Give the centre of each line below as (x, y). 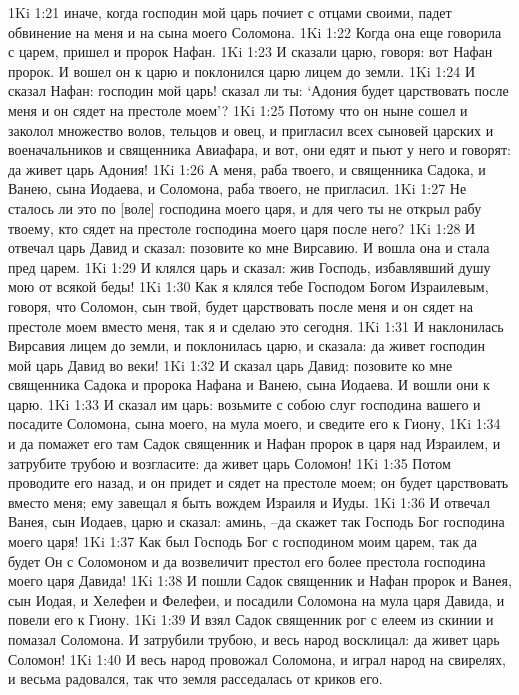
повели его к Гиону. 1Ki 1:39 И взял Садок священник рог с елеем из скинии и (251, 619)
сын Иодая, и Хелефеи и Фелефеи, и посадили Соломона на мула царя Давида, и (256, 599)
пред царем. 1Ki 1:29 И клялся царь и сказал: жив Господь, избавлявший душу (249, 266)
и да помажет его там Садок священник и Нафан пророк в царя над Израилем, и (254, 443)
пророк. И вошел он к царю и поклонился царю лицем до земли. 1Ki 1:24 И (242, 70)
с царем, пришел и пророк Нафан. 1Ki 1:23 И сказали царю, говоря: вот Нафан (250, 51)
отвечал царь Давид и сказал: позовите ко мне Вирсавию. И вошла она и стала (249, 247)
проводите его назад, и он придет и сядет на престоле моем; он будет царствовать (258, 482)
